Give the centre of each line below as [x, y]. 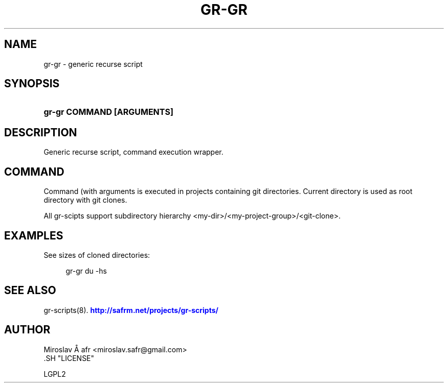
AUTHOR [27, 330]
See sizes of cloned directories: [97, 255]
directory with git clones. [85, 200]
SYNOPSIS [32, 84]
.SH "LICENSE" [69, 358]
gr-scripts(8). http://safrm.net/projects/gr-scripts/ [131, 310]
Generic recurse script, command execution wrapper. [133, 152]
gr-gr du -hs [86, 271]
